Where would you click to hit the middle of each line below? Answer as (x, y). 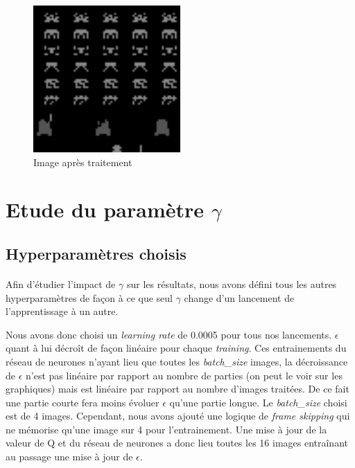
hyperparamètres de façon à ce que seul (89, 297)
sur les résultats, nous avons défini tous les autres (232, 283)
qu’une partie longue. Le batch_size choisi (258, 402)
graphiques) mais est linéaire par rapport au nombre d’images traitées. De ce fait (177, 389)
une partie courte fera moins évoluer (83, 402)
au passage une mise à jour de (69, 457)
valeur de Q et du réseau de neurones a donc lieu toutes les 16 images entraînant (177, 443)
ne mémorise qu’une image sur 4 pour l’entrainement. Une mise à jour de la (166, 429)
